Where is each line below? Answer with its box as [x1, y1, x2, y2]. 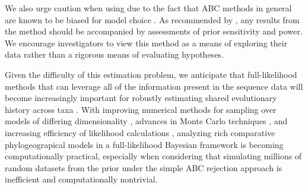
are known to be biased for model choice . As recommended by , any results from [5, 13, 300, 26]
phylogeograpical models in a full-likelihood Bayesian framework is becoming [5, 138, 284, 150]
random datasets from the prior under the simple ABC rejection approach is [5, 161, 282, 174]
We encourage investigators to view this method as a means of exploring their [5, 36, 288, 49]
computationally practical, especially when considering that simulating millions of [5, 150, 302, 162]
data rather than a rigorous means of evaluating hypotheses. [5, 48, 224, 61]
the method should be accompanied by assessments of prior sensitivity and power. [5, 25, 303, 37]
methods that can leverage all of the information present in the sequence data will [5, 80, 303, 92]
